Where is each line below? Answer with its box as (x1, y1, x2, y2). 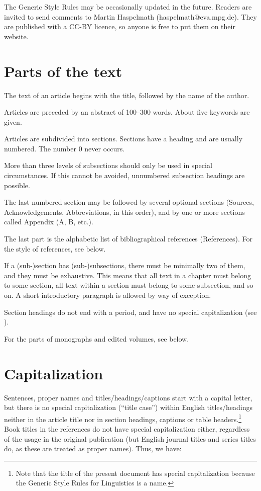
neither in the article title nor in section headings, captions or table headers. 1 (4, 412, 242, 424)
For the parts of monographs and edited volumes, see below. (4, 333, 189, 344)
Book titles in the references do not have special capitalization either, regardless (4, 423, 250, 434)
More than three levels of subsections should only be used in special (4, 160, 212, 171)
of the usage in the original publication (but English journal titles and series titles (4, 433, 256, 444)
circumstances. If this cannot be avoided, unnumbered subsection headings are (4, 170, 245, 181)
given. (4, 116, 22, 127)
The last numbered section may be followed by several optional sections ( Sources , (4, 197, 254, 207)
